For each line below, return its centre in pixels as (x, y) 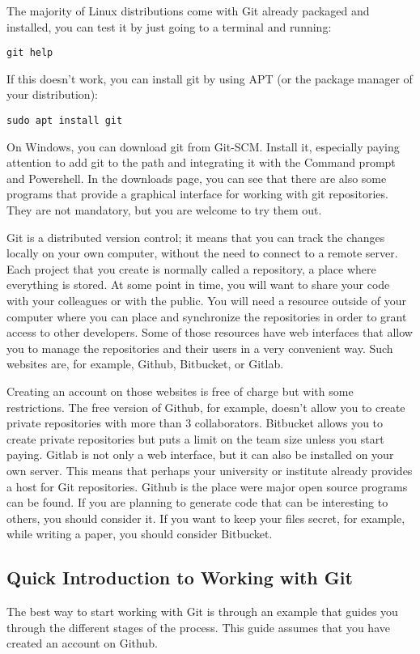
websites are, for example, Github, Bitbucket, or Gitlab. (145, 364)
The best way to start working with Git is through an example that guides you (202, 612)
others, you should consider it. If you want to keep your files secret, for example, (206, 518)
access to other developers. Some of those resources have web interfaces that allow (210, 332)
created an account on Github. (82, 643)
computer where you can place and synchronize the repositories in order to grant (207, 316)
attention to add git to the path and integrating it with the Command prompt (201, 162)
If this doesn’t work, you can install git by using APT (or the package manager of (210, 78)
